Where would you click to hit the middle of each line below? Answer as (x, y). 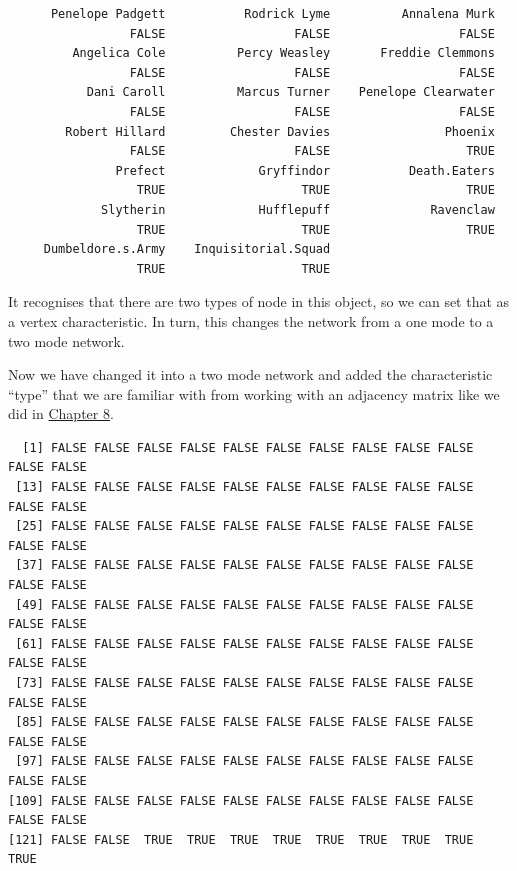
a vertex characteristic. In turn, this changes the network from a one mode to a (251, 320)
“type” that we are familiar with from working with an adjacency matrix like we (254, 393)
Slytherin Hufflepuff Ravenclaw (298, 209)
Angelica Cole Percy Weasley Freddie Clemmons (283, 53)
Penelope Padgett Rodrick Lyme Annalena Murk (272, 14)
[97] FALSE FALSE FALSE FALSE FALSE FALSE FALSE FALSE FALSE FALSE (244, 761)
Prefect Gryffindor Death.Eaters (305, 170)
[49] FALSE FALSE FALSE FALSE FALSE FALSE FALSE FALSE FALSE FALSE (244, 604)
